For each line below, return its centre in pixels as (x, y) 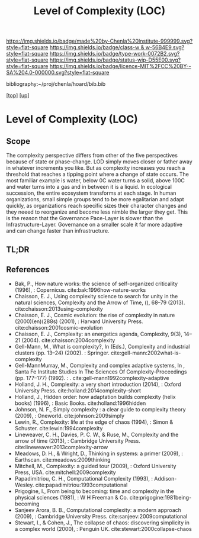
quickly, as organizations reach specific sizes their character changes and (97, 206)
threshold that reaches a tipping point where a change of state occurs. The (98, 174)
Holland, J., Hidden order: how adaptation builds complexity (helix (95, 397)
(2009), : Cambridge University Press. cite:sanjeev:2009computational (101, 517)
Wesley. (24, 485)
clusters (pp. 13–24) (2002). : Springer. (62, 353)
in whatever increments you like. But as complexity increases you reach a (96, 168)
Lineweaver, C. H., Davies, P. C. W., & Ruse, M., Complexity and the (97, 435)
